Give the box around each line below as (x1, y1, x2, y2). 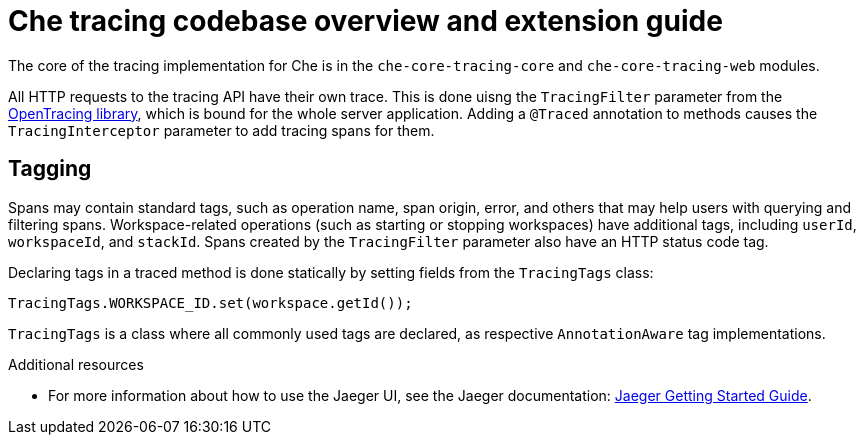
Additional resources (8, 355, 144, 373)
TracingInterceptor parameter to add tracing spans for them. (8, 121, 435, 139)
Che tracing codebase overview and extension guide (8, 4, 723, 38)
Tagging (8, 156, 92, 182)
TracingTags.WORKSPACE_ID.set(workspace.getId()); (8, 294, 413, 311)
